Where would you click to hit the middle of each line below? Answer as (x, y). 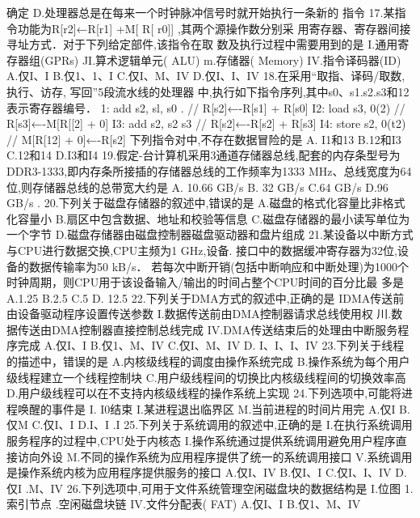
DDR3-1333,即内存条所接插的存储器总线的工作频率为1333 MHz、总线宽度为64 (209, 170)
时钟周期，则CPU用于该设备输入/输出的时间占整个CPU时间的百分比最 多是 (205, 282)
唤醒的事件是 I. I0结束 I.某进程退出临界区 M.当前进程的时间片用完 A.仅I (206, 408)
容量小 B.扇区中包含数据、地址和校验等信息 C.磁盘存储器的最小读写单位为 (214, 218)
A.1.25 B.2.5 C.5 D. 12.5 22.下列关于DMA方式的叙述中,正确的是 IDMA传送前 (206, 297)
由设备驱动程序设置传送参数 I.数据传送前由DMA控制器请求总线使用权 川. (199, 314)
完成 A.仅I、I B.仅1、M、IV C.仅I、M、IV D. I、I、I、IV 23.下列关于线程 (211, 345)
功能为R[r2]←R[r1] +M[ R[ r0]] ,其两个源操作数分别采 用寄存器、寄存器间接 (214, 28)
